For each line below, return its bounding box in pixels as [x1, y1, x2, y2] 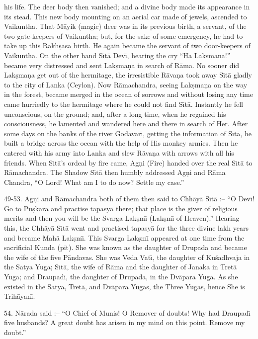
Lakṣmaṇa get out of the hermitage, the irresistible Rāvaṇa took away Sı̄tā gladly [4, 70, 252, 80]
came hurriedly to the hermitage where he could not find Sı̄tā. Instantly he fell [4, 98, 243, 109]
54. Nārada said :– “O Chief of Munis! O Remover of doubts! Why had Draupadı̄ [4, 307, 251, 318]
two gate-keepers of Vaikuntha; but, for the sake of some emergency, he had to [4, 30, 243, 41]
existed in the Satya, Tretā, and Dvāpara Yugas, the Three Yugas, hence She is [4, 281, 245, 291]
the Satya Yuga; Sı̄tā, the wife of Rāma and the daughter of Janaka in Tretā [4, 261, 237, 272]
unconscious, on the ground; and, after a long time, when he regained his [4, 108, 226, 119]
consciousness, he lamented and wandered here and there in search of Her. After [4, 118, 248, 129]
